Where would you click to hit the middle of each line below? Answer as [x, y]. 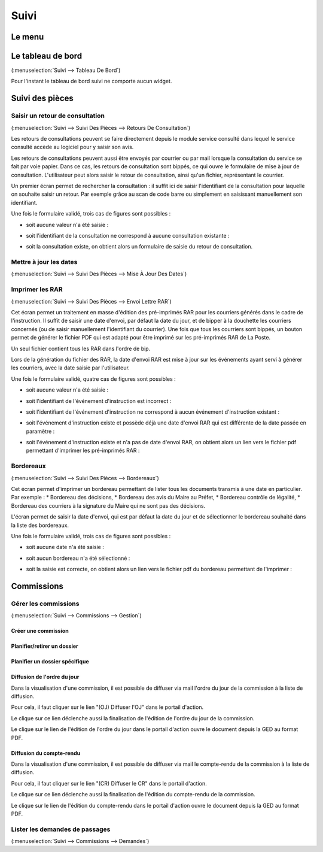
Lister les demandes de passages [61, 829]
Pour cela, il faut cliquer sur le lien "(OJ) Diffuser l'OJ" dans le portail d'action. [107, 707]
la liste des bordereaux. [40, 525]
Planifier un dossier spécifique [50, 662]
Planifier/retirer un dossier [45, 646]
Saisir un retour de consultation [58, 116]
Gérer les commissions [45, 604]
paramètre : [40, 431]
